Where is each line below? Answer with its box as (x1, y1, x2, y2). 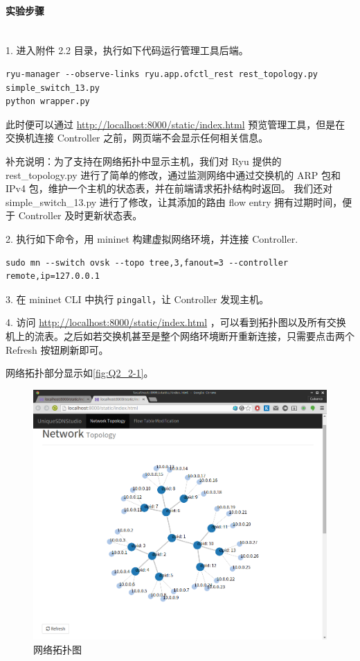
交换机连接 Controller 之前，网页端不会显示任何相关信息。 (6, 130, 269, 145)
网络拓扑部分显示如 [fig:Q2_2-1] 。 (6, 366, 154, 380)
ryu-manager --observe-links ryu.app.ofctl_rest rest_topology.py (6, 69, 318, 79)
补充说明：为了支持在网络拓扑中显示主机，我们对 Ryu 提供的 (6, 153, 282, 168)
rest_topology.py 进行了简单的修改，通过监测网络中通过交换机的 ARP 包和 (6, 167, 341, 182)
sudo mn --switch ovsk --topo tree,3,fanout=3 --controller (6, 257, 289, 268)
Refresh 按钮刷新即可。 (6, 342, 109, 357)
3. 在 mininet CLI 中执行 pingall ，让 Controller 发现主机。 (6, 291, 269, 306)
